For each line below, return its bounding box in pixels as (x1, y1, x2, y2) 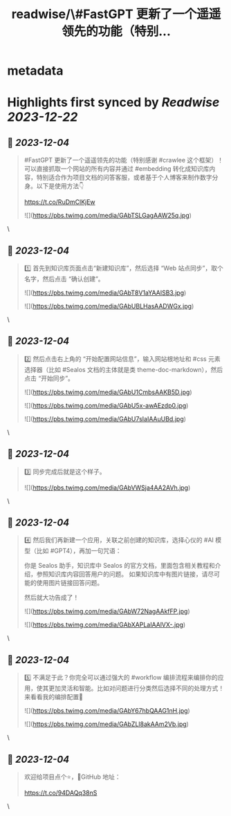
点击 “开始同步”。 (24, 374, 75, 382)
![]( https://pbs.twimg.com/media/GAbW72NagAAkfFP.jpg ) (24, 607, 190, 615)
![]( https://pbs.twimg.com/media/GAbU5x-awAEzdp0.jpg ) (24, 401, 189, 409)
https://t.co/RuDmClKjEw (24, 198, 95, 206)
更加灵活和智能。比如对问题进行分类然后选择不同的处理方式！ (48, 684, 225, 692)
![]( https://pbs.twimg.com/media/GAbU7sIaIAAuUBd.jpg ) (24, 414, 187, 423)
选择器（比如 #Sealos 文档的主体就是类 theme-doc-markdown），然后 (24, 365, 223, 373)
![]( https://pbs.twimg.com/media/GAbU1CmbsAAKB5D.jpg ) (24, 388, 192, 396)
